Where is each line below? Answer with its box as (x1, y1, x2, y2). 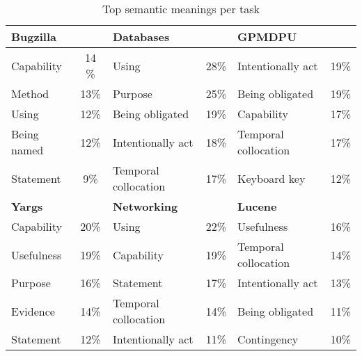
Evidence (11, 302, 55, 319)
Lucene (237, 198, 277, 214)
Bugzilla (11, 29, 56, 44)
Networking (112, 198, 178, 214)
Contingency (237, 331, 299, 347)
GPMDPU (237, 29, 297, 44)
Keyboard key (237, 170, 306, 186)
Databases (112, 29, 170, 44)
